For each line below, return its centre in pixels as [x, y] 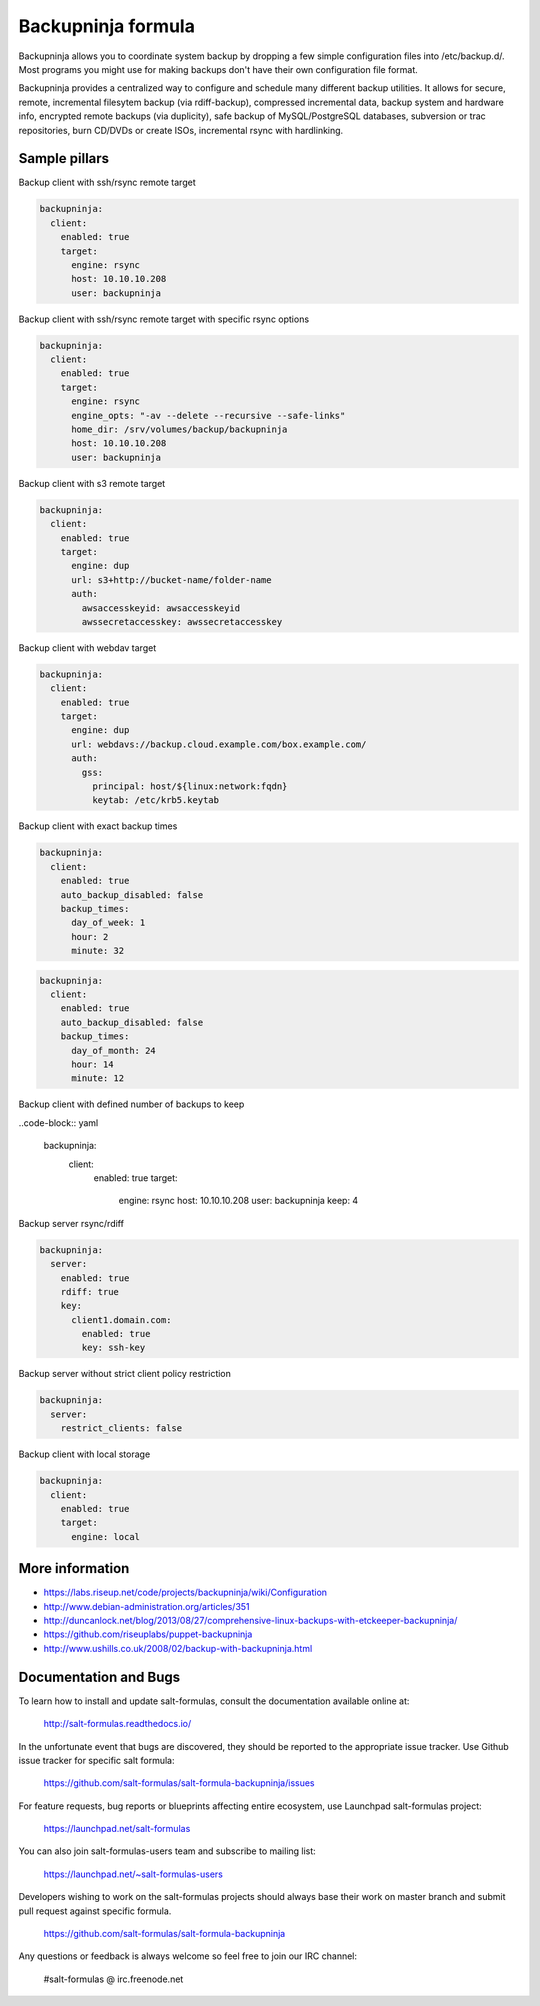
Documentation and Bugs [99, 1676]
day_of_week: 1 [108, 923]
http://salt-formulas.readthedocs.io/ [117, 1724]
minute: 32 [98, 951]
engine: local [105, 1536]
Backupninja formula [106, 26]
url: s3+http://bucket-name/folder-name [171, 579]
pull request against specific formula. [95, 1911]
